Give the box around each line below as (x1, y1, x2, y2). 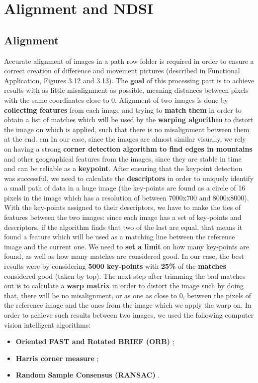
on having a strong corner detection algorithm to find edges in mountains (4, 143, 253, 154)
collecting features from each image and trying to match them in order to (4, 104, 242, 115)
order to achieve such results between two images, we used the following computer (4, 310, 254, 320)
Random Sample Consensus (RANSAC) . (15, 370, 160, 380)
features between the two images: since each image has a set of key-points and (4, 212, 242, 222)
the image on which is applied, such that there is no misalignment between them (4, 124, 250, 134)
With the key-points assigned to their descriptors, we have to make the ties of (4, 202, 241, 212)
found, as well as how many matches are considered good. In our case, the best (4, 251, 244, 261)
